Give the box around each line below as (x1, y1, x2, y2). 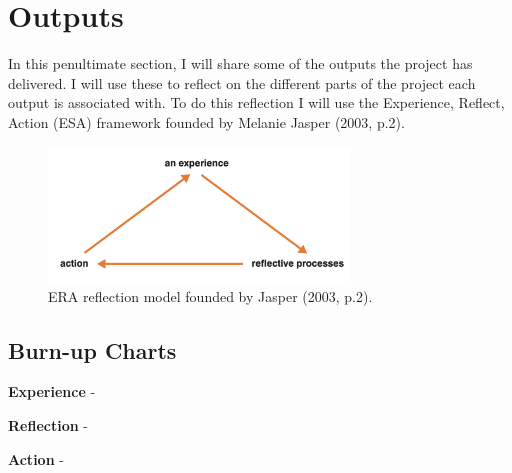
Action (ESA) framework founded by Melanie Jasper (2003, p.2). (8, 111, 405, 132)
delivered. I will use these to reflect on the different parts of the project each (8, 72, 476, 93)
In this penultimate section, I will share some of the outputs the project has (8, 53, 473, 74)
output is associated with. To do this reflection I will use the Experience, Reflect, (8, 92, 505, 113)
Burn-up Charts (8, 334, 177, 365)
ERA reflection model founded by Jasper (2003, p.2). (48, 285, 373, 306)
